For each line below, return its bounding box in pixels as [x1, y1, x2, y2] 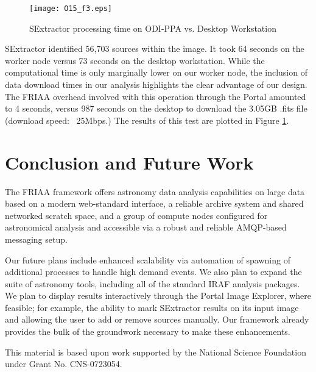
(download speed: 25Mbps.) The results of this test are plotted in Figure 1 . [5, 113, 289, 126]
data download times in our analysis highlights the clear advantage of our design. [5, 78, 307, 91]
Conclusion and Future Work [5, 149, 254, 174]
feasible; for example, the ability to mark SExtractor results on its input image [5, 301, 299, 313]
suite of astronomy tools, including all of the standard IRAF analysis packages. [5, 277, 300, 290]
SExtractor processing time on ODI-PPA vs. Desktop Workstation [29, 21, 276, 34]
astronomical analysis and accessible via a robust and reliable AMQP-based [5, 221, 287, 234]
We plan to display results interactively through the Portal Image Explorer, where [5, 289, 311, 302]
